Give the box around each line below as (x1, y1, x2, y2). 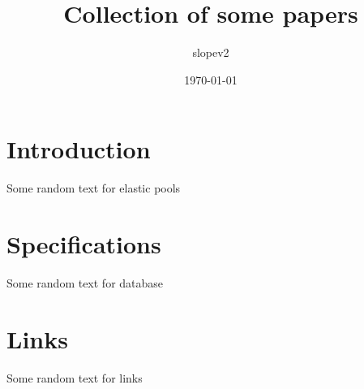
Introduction (6, 132, 151, 166)
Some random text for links (6, 369, 143, 386)
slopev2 (192, 44, 229, 61)
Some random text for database (6, 274, 164, 291)
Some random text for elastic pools (6, 179, 181, 197)
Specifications (6, 227, 161, 261)
